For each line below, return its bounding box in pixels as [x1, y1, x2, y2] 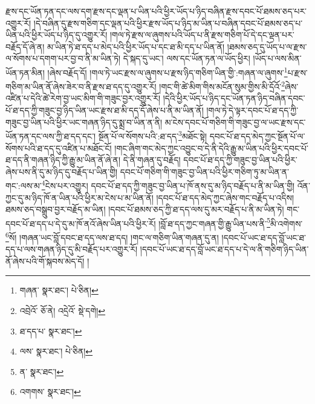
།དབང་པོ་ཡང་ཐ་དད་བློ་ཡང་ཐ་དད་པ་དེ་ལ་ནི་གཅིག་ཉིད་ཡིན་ [140, 243, 309, 255]
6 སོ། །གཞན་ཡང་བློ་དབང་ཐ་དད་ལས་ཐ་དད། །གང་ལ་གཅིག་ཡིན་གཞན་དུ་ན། [5, 229, 219, 243]
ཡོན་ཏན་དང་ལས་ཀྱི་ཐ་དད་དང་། [5, 129, 96, 142]
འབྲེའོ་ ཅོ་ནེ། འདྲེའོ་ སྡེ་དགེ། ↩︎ [19, 304, 106, 316]
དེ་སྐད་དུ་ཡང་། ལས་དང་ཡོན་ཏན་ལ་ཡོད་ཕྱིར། [123, 52, 250, 65]
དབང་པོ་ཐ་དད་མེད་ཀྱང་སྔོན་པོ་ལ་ [209, 129, 305, 142]
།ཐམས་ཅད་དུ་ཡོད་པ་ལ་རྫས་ [227, 40, 307, 53]
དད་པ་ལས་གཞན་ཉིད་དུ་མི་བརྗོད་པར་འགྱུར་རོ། [5, 243, 138, 255]
